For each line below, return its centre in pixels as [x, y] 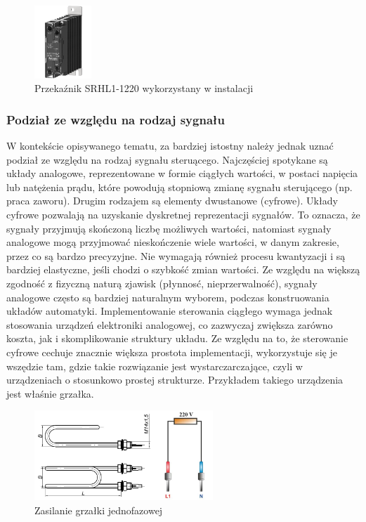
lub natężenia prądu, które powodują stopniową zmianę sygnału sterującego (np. [179, 187]
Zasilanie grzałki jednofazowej [99, 510]
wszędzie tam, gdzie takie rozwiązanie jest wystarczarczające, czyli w [155, 366]
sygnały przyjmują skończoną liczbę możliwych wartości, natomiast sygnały [169, 228]
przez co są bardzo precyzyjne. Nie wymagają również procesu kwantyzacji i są [176, 255]
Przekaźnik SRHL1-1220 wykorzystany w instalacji [144, 88]
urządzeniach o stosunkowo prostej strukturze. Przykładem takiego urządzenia [175, 380]
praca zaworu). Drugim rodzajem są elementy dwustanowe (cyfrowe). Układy [172, 201]
